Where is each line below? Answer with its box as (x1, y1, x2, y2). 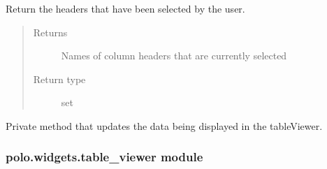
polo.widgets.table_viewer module (6, 148, 203, 166)
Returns (33, 24, 68, 39)
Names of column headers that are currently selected (61, 48, 287, 63)
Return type (33, 71, 86, 86)
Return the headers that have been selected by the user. (6, 1, 245, 15)
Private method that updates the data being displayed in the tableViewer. (6, 118, 323, 133)
